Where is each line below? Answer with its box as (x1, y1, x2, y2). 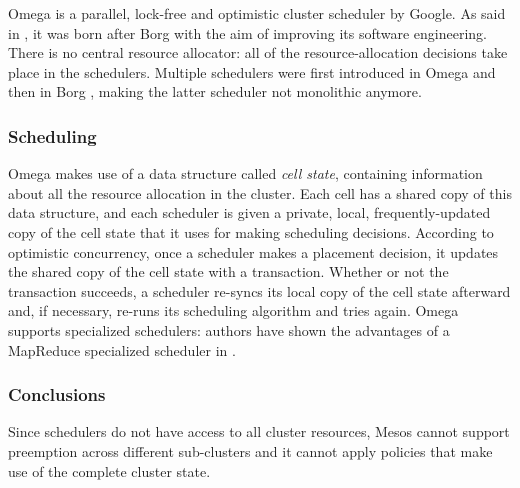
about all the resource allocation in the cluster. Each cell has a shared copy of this (8, 182, 512, 203)
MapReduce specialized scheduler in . (8, 339, 236, 360)
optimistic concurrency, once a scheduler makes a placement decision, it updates (8, 241, 499, 262)
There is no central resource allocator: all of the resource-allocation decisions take (8, 42, 508, 63)
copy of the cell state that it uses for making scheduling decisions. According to (8, 221, 494, 242)
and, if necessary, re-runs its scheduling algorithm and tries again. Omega (8, 300, 459, 321)
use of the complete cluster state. (8, 460, 211, 481)
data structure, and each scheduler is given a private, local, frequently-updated (8, 202, 491, 223)
